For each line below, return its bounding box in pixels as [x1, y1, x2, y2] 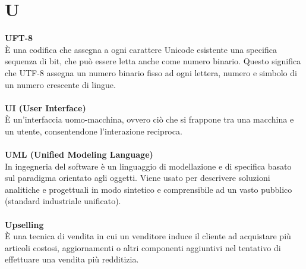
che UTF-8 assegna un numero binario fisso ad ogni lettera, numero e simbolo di [5, 66, 297, 79]
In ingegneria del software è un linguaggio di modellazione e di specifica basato [5, 159, 292, 172]
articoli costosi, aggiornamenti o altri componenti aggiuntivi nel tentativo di [5, 241, 281, 254]
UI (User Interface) [5, 101, 86, 114]
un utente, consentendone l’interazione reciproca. [5, 124, 182, 137]
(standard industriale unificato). [5, 195, 121, 207]
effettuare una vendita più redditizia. [5, 253, 139, 265]
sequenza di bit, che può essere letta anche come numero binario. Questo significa [5, 55, 301, 67]
